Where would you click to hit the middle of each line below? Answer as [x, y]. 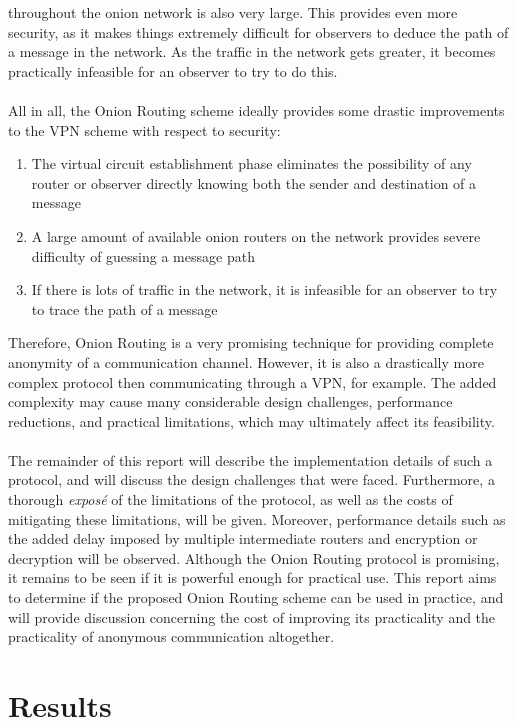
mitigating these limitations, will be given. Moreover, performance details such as [257, 518]
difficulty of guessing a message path [143, 255]
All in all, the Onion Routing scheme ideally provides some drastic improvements [256, 109]
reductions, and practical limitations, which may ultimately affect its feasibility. [251, 420]
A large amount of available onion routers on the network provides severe [256, 235]
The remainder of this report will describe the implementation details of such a [250, 459]
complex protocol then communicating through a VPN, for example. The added [252, 381]
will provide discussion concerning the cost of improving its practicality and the [252, 616]
